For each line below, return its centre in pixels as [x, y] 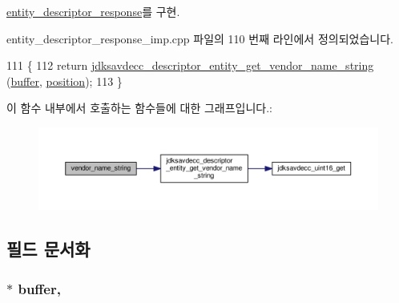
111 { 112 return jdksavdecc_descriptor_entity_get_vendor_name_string [190, 65]
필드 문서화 [48, 249]
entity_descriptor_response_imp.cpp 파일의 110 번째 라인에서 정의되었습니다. [200, 38]
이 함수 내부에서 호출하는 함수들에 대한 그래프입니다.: [139, 108]
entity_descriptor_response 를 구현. [93, 11]
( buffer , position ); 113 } [64, 81]
